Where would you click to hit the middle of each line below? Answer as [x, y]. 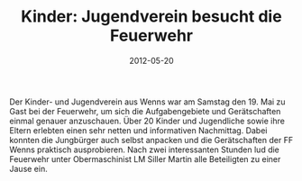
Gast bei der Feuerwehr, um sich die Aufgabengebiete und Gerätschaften [145, 111]
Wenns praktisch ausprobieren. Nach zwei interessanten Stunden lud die [144, 149]
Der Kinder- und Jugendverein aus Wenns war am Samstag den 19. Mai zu [147, 102]
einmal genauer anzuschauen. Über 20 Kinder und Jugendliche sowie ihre [147, 121]
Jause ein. [28, 168]
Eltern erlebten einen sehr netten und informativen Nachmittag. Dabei [138, 130]
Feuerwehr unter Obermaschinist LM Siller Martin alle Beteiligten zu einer [145, 158]
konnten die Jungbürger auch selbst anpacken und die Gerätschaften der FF [151, 140]
